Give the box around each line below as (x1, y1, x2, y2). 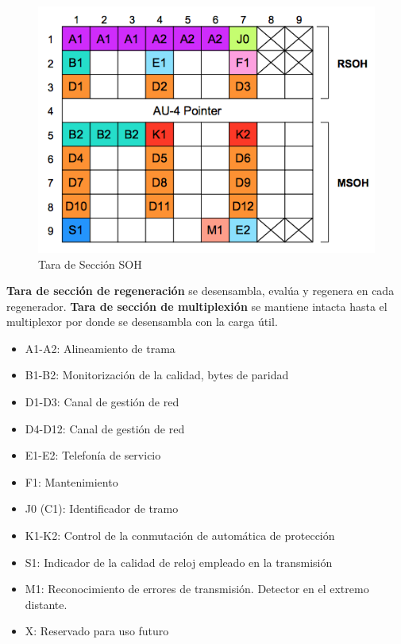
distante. (25, 596, 67, 612)
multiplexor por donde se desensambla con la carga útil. (6, 313, 278, 330)
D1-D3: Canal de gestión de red (25, 394, 179, 410)
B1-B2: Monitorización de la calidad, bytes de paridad (25, 367, 289, 383)
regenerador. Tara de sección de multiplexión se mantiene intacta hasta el (6, 297, 388, 314)
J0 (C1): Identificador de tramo (25, 500, 179, 517)
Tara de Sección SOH (38, 255, 142, 272)
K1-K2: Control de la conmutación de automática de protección (25, 527, 335, 544)
